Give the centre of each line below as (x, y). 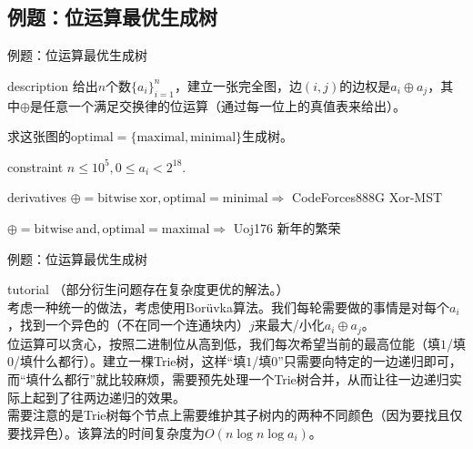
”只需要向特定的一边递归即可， (370, 361)
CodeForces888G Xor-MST (367, 197)
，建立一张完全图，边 (238, 85)
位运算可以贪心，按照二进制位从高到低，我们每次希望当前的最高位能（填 (224, 343)
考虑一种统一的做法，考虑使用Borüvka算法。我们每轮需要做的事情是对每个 (228, 306)
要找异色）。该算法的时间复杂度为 (106, 432)
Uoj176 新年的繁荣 (287, 227)
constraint (35, 166)
